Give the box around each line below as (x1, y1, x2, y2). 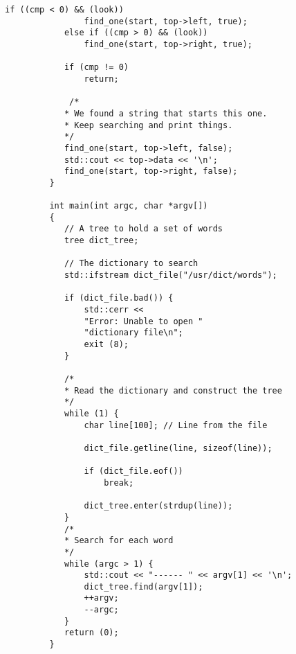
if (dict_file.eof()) (84, 466, 183, 477)
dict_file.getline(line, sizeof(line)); (84, 443, 272, 453)
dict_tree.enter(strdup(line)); (84, 501, 233, 511)
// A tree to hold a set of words (64, 224, 223, 234)
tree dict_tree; (64, 236, 139, 246)
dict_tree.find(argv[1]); (84, 581, 203, 592)
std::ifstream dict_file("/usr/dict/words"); (64, 270, 277, 281)
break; (104, 477, 134, 488)
